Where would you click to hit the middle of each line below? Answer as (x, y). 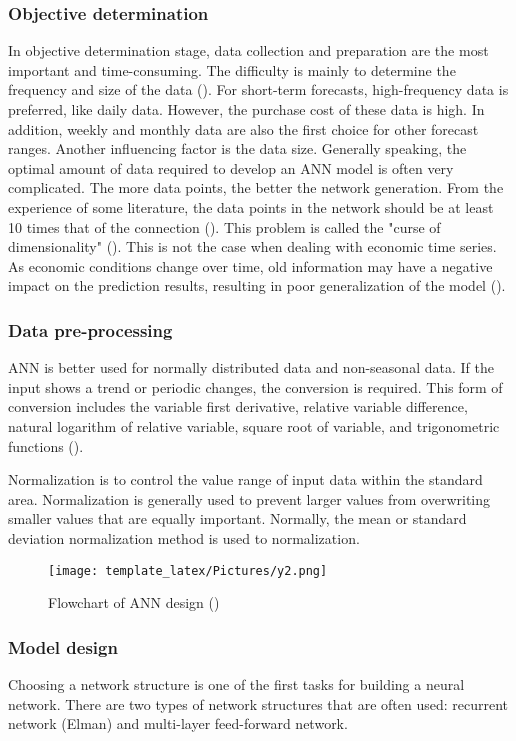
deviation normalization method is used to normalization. (184, 537)
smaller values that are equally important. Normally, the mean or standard (237, 518)
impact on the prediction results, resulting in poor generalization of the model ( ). (257, 285)
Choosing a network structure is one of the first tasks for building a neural (236, 683)
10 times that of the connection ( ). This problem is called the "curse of (224, 226)
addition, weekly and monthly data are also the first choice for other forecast (243, 128)
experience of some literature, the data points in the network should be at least (251, 206)
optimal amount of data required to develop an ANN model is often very (231, 167)
